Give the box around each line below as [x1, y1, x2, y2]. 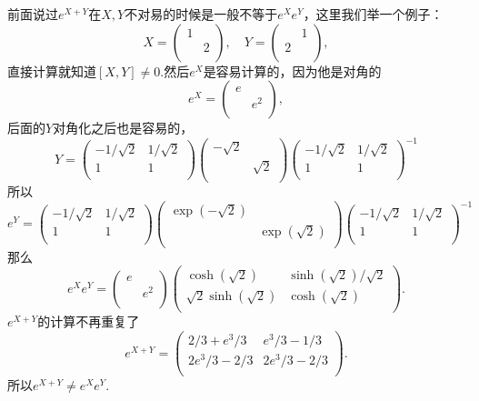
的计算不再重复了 [37, 312, 140, 331]
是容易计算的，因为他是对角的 [203, 61, 382, 80]
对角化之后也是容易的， [53, 118, 194, 137]
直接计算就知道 [7, 61, 96, 80]
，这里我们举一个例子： [303, 5, 444, 23]
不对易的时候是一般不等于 [125, 5, 278, 23]
